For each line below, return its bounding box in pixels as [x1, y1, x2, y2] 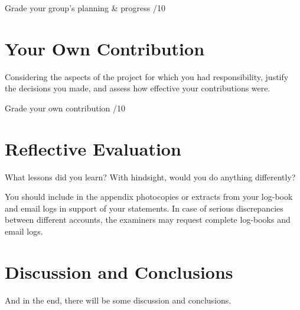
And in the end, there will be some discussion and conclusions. [5, 293, 231, 306]
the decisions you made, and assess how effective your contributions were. [5, 82, 270, 94]
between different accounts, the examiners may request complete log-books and [5, 213, 291, 226]
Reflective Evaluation [5, 136, 181, 160]
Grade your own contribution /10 [5, 101, 126, 114]
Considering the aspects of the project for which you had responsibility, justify [5, 70, 289, 83]
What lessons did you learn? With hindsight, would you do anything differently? [5, 170, 296, 183]
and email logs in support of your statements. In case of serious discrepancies [5, 202, 283, 214]
